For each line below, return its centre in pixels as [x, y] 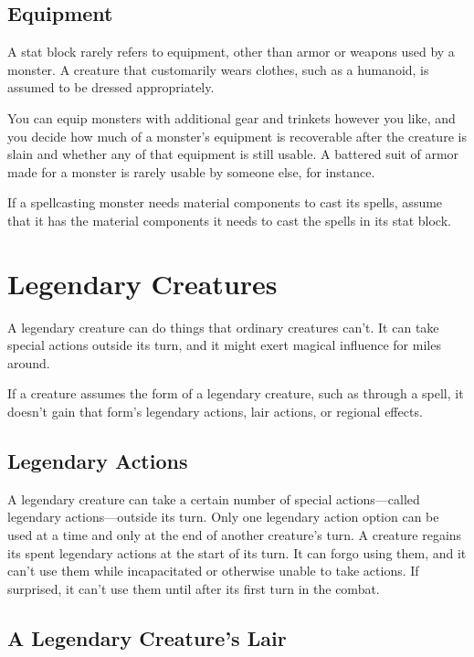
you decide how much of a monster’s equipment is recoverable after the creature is [237, 136]
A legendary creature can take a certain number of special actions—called [214, 498]
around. [29, 362]
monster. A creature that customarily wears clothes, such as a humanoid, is [218, 69]
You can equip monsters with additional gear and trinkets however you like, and [232, 117]
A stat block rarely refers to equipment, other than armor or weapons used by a [231, 52]
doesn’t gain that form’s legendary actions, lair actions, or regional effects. [215, 412]
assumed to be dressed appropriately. [111, 87]
